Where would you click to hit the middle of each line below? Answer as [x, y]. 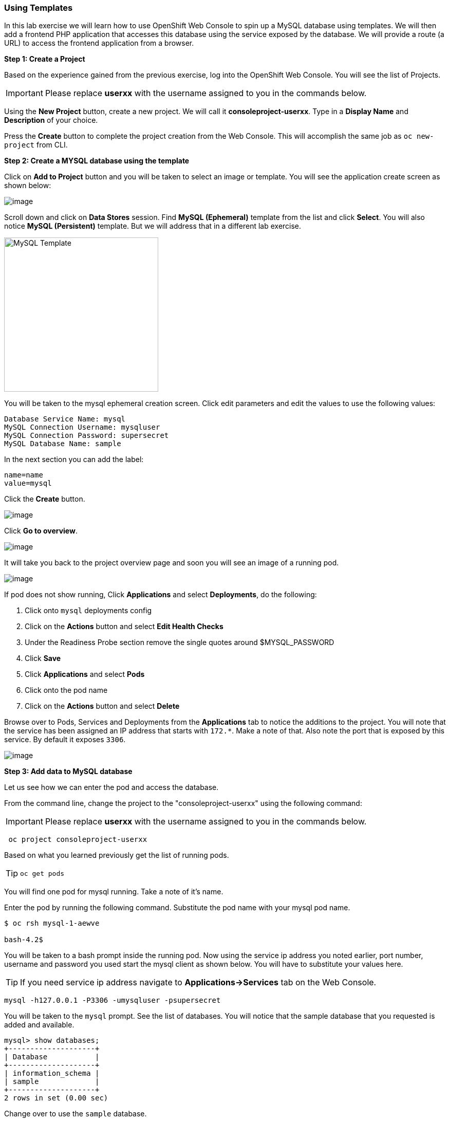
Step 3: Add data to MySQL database [68, 771]
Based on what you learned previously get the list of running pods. [117, 855]
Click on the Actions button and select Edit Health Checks [124, 627]
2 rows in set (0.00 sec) [56, 1098]
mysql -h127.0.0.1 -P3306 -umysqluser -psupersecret [113, 1000]
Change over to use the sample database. [76, 1114]
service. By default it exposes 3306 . [65, 740]
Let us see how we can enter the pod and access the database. [111, 787]
